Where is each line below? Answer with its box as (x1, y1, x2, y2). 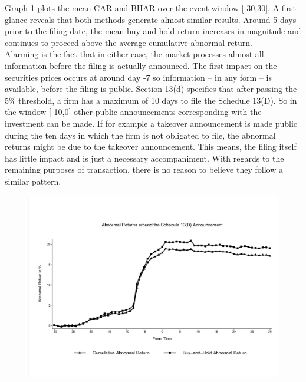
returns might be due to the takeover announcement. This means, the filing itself (5, 140, 297, 153)
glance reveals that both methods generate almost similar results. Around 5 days (5, 13, 297, 25)
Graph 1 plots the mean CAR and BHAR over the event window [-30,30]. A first (5, 2, 297, 14)
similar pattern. (5, 174, 61, 187)
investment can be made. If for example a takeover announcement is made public (5, 117, 298, 129)
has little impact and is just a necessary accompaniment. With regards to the (5, 152, 284, 164)
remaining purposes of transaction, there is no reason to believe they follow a (5, 163, 283, 176)
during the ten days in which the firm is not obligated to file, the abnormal (5, 129, 276, 141)
